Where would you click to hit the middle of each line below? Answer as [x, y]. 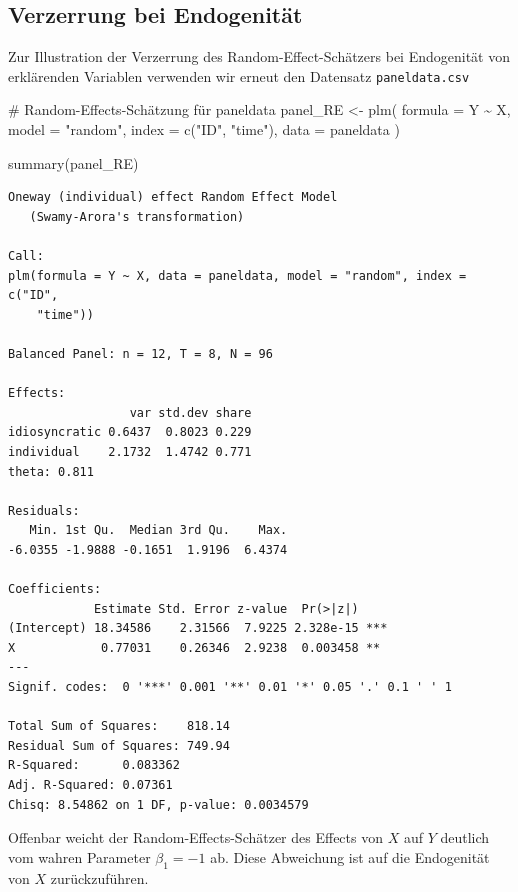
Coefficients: [55, 589]
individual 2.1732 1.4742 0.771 [130, 451]
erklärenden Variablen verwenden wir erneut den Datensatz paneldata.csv [239, 75]
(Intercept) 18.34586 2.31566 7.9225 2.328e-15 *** [198, 628]
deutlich [465, 837]
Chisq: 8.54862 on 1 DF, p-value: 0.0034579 [158, 804]
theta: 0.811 [51, 471]
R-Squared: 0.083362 [94, 765]
